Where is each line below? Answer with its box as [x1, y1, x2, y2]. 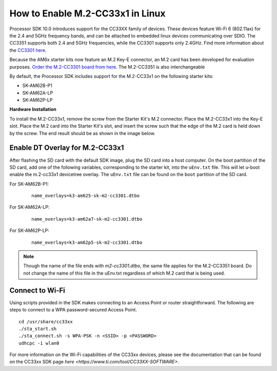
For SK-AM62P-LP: [9, 227, 50, 233]
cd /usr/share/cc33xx [18, 319, 73, 324]
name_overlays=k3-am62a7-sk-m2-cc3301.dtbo [31, 216, 143, 222]
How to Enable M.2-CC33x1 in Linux [9, 8, 166, 19]
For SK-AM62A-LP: [9, 204, 50, 210]
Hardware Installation [9, 106, 56, 112]
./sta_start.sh [18, 326, 57, 331]
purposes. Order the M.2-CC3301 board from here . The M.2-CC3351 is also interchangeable [9, 64, 205, 70]
